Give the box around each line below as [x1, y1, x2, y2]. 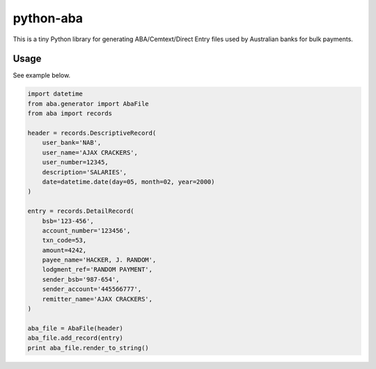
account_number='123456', [42, 227, 131, 234]
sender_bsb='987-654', [42, 276, 120, 283]
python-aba [13, 10, 84, 26]
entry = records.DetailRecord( [27, 207, 135, 216]
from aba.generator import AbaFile [27, 100, 149, 107]
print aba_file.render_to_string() [27, 344, 149, 352]
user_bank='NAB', [42, 139, 102, 146]
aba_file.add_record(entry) [27, 334, 123, 342]
